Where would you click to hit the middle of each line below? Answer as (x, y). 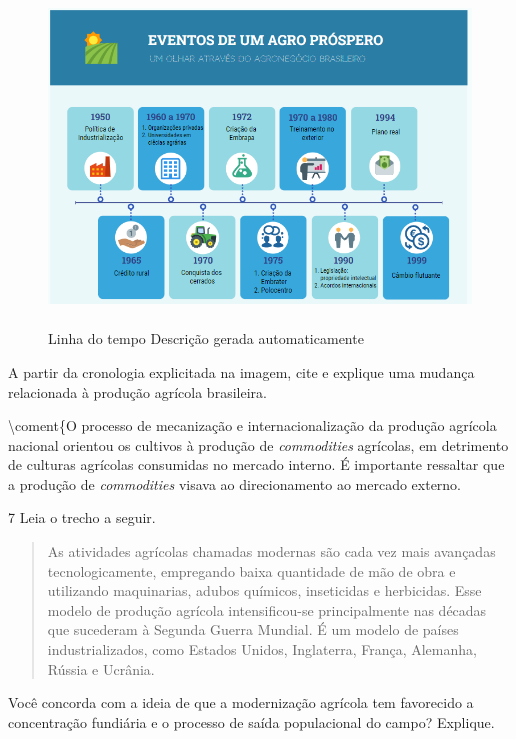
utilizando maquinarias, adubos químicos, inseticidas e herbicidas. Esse (264, 590)
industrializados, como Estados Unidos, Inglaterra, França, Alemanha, (262, 649)
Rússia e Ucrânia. (101, 668)
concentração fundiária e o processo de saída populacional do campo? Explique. (251, 721)
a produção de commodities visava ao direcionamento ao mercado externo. (235, 483)
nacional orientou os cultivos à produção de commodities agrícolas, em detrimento (258, 444)
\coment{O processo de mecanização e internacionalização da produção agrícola (252, 425)
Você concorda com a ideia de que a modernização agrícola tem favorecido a (241, 702)
